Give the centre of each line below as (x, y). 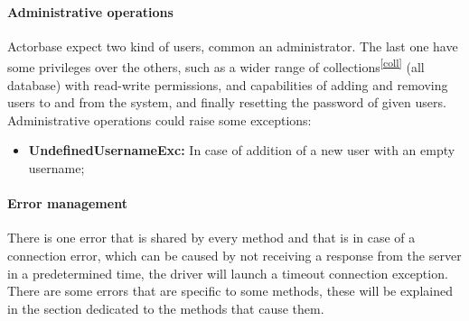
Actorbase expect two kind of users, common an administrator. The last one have (233, 46)
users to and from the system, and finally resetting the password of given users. (227, 102)
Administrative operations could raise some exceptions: (159, 119)
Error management (67, 203)
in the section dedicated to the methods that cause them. (166, 308)
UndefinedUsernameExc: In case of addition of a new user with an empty (242, 150)
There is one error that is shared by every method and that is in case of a (211, 238)
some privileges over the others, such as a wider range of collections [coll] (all (216, 66)
